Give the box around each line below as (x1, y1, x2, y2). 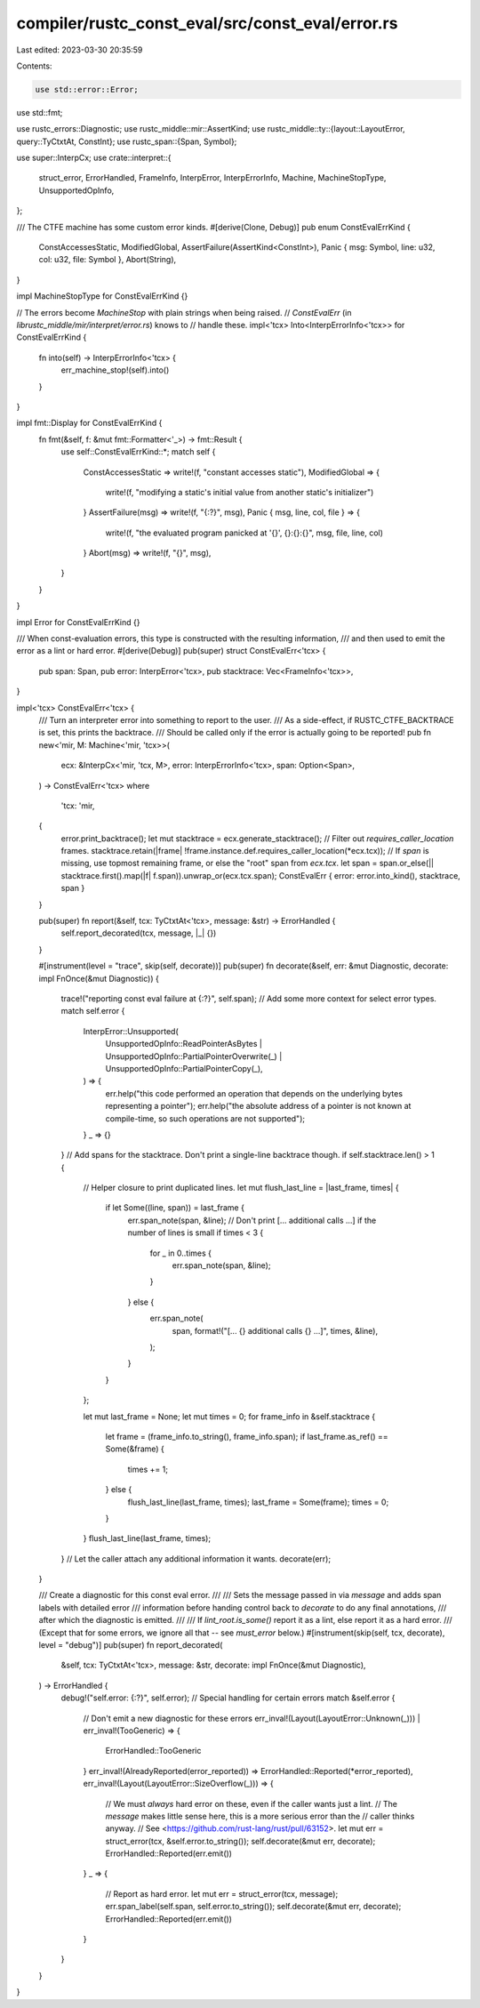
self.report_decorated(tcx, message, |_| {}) (60, 928, 217, 938)
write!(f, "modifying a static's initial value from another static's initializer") (105, 486, 374, 497)
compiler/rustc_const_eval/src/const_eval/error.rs (16, 13, 398, 33)
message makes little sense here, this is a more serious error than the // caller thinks (105, 1811, 415, 1821)
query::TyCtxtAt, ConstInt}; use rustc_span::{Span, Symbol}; (16, 136, 237, 147)
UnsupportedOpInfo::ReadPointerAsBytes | (105, 1039, 262, 1049)
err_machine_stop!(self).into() (60, 365, 170, 375)
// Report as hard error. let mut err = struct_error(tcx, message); (105, 1888, 339, 1899)
